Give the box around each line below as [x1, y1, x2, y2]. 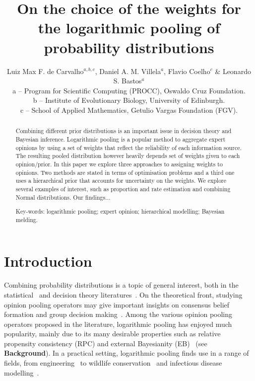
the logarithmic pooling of [38, 17, 220, 38]
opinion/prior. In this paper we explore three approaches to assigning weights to [15, 159, 223, 168]
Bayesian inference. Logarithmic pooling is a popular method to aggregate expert [15, 135, 226, 143]
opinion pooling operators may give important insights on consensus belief [4, 299, 230, 309]
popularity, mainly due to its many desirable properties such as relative [4, 328, 221, 339]
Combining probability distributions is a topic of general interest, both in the [4, 280, 239, 290]
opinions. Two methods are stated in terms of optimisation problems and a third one [15, 168, 235, 176]
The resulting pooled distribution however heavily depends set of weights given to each [15, 152, 240, 160]
